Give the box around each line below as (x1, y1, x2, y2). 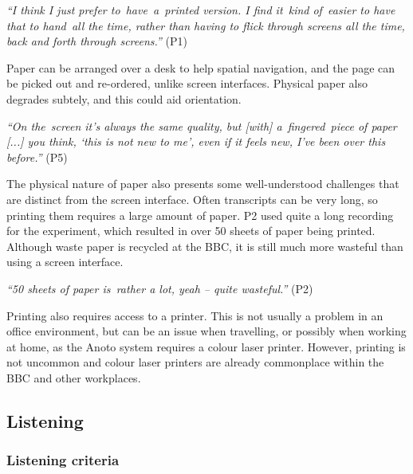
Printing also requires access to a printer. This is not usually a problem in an (6, 307, 383, 323)
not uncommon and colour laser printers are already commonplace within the (6, 354, 384, 370)
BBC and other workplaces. (6, 369, 141, 386)
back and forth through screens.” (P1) (6, 33, 187, 49)
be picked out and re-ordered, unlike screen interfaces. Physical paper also (6, 75, 368, 92)
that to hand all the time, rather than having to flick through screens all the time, (6, 17, 405, 33)
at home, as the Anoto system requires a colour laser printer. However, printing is (6, 338, 406, 355)
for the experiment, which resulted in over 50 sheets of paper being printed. (6, 222, 376, 239)
